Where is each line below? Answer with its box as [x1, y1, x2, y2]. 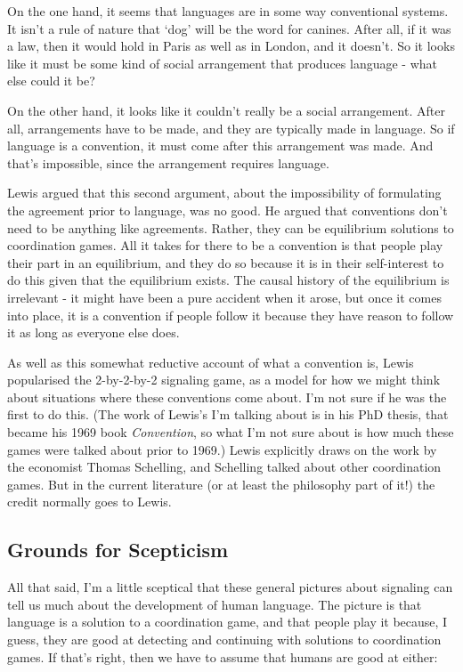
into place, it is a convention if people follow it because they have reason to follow [7, 305, 454, 324]
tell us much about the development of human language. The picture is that [7, 595, 422, 613]
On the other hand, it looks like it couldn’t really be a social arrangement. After [7, 101, 445, 119]
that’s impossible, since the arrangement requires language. [7, 153, 329, 172]
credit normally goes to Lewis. [7, 492, 172, 511]
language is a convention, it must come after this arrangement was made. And [7, 136, 434, 155]
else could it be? [7, 71, 95, 90]
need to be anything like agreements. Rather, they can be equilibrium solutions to [7, 218, 454, 237]
